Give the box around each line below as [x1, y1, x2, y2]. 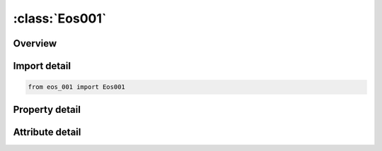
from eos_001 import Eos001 [28, 83, 125, 91]
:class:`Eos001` [13, 11, 107, 26]
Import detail [13, 60, 71, 72]
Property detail [13, 103, 81, 116]
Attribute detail [13, 126, 81, 138]
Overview [13, 37, 57, 49]
